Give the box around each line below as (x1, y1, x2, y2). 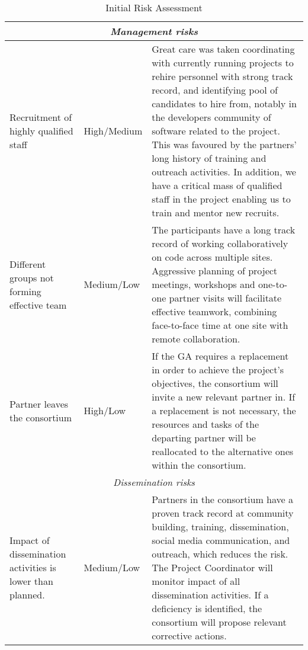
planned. (9, 588, 45, 601)
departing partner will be (152, 431, 256, 444)
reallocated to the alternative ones (152, 444, 294, 458)
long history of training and (152, 151, 267, 165)
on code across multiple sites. (152, 250, 273, 264)
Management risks (110, 24, 198, 38)
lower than (9, 574, 53, 588)
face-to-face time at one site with (152, 318, 288, 332)
